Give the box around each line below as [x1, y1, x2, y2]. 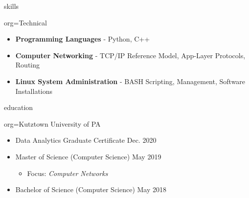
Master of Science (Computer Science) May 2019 [15, 151, 161, 161]
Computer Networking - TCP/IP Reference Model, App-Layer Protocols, [15, 50, 246, 60]
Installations [15, 86, 53, 96]
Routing [15, 60, 40, 70]
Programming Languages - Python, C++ [15, 34, 150, 44]
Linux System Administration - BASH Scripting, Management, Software [15, 76, 246, 86]
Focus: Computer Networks [27, 168, 108, 178]
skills [4, 1, 19, 11]
